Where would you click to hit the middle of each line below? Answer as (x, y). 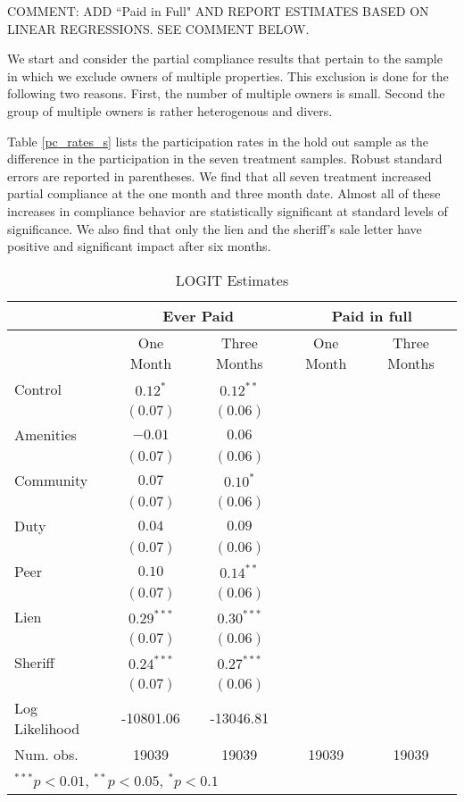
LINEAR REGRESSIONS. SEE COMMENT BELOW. (158, 28)
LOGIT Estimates (232, 280)
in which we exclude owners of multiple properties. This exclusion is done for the (228, 75)
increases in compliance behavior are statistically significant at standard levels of (228, 210)
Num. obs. (46, 754)
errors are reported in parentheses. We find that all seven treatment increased (220, 175)
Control (38, 388)
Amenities (46, 434)
